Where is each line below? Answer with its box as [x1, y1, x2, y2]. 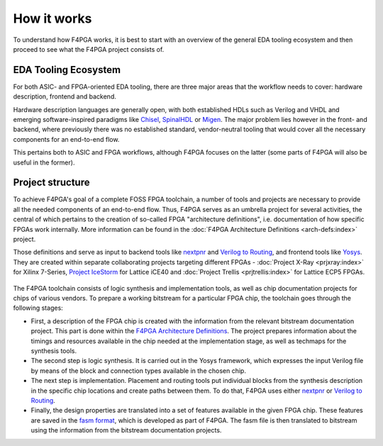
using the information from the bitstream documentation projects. [30, 426, 222, 435]
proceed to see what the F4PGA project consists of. [13, 45, 165, 53]
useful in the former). [13, 158, 75, 167]
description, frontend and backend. [13, 92, 116, 101]
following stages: [13, 303, 63, 312]
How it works [13, 11, 92, 26]
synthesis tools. [30, 346, 77, 355]
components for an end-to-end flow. [13, 135, 120, 143]
